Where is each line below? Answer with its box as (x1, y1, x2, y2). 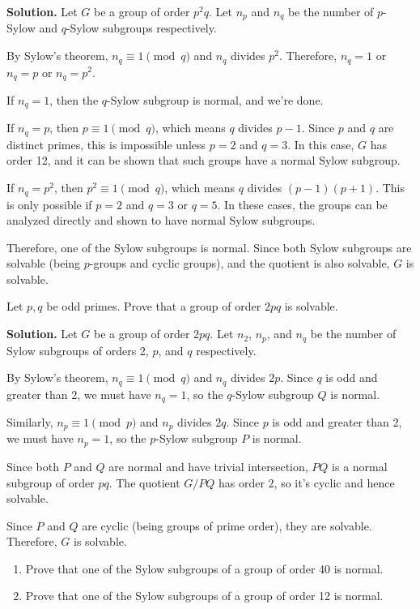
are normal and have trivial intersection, (108, 457, 308, 474)
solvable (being (6, 255, 81, 272)
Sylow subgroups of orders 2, (6, 341, 149, 358)
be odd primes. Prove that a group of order (46, 298, 261, 315)
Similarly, (6, 414, 53, 431)
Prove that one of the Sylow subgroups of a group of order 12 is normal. (25, 587, 384, 604)
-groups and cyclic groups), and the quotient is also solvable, (89, 255, 390, 272)
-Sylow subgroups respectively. (66, 19, 217, 36)
